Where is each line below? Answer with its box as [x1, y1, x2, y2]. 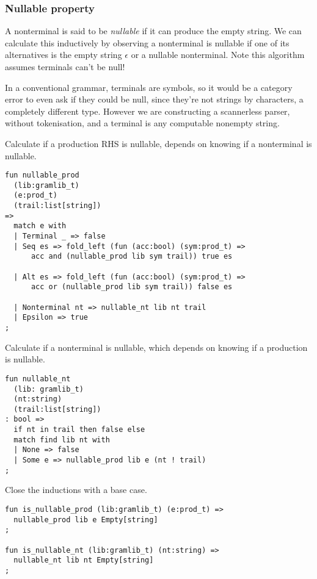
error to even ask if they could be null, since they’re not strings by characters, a [5, 93, 304, 106]
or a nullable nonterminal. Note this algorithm [131, 48, 305, 61]
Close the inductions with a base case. [5, 483, 147, 496]
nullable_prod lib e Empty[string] [13, 515, 158, 524]
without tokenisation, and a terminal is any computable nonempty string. [5, 117, 280, 129]
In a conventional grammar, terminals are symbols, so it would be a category [5, 81, 293, 93]
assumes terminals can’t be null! [5, 60, 125, 73]
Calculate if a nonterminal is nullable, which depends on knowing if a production [5, 340, 308, 353]
